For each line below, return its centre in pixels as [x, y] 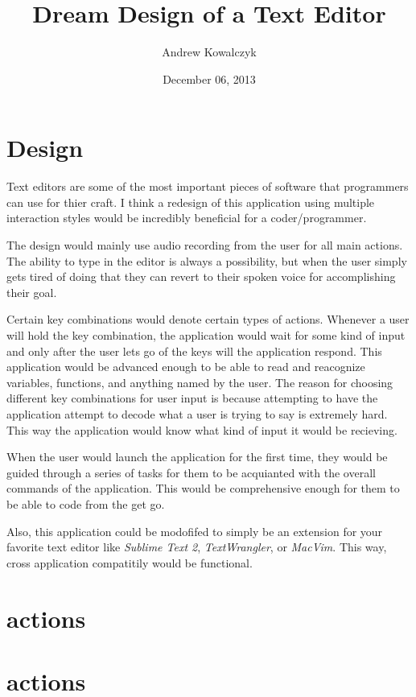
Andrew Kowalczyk [209, 52]
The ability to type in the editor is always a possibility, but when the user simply [207, 260]
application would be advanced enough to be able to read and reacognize [186, 367]
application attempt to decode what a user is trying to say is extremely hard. [197, 413]
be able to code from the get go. [86, 503]
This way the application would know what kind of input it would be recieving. [202, 429]
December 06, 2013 [209, 78]
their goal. [32, 292]
